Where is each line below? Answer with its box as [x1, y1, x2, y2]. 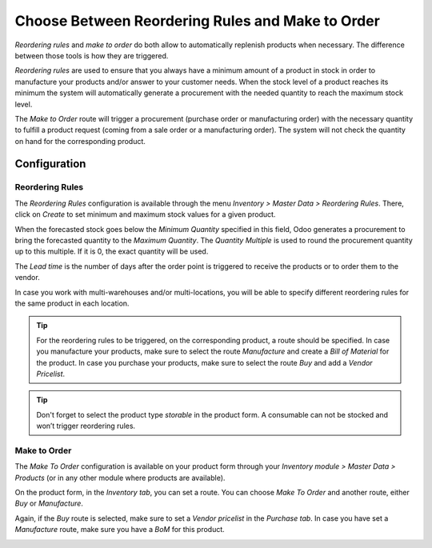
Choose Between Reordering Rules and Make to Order [14, 12, 380, 30]
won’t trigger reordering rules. [36, 421, 136, 431]
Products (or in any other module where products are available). [14, 473, 226, 482]
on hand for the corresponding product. [14, 136, 146, 146]
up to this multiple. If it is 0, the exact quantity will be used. [14, 246, 209, 256]
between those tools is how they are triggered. [14, 50, 169, 60]
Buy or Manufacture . [14, 498, 84, 508]
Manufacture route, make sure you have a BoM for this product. [14, 525, 226, 534]
